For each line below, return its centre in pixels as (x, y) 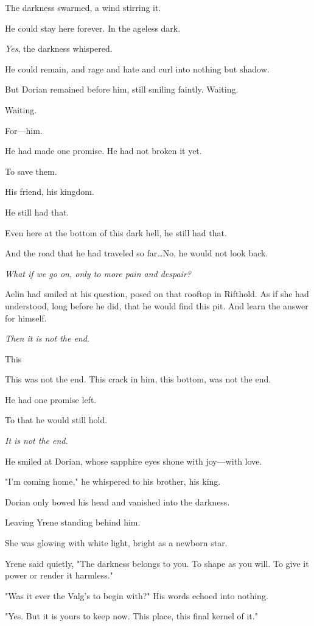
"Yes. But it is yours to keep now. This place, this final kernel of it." (131, 616)
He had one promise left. (51, 399)
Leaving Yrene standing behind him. (73, 522)
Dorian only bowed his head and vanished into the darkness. (117, 501)
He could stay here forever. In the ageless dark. (93, 28)
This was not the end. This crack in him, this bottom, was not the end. (138, 379)
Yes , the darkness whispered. (59, 48)
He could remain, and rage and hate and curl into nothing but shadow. (137, 69)
